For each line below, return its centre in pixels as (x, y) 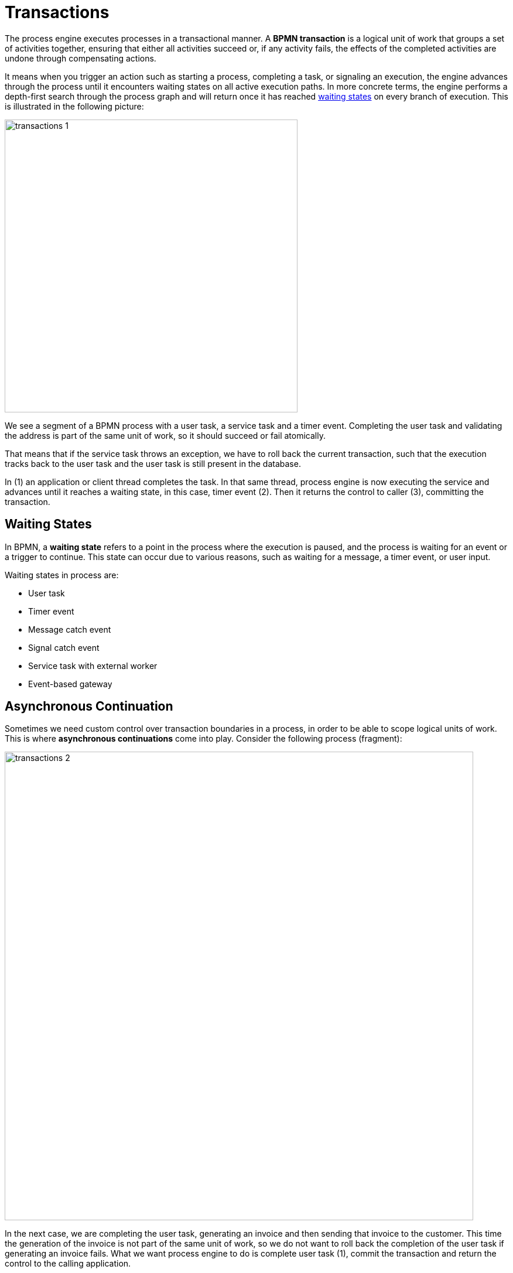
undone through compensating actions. (81, 58)
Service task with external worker (93, 665)
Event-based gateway (70, 684)
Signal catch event (64, 647)
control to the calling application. (68, 1264)
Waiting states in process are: (62, 575)
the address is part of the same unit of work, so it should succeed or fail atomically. (165, 435)
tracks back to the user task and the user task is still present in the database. (153, 463)
